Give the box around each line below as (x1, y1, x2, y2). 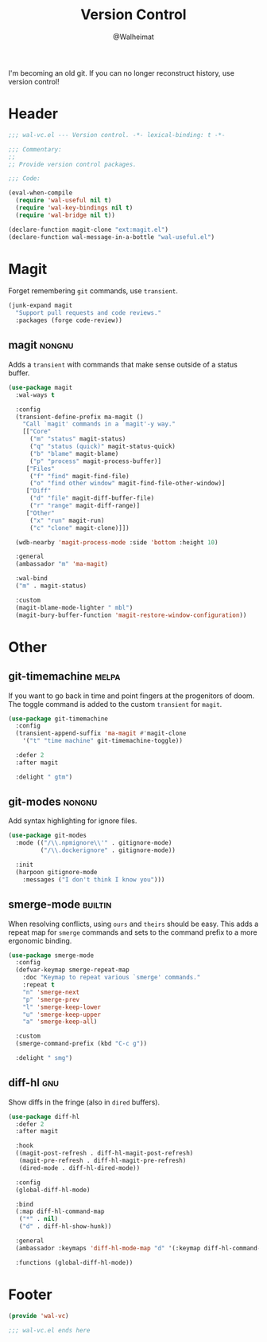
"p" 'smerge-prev (22, 995, 80, 1003)
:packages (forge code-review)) (15, 316, 123, 324)
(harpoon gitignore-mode (15, 868, 98, 876)
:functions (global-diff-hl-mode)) (15, 1258, 133, 1266)
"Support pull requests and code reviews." (15, 309, 161, 317)
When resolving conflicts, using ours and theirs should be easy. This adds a (8, 919, 259, 928)
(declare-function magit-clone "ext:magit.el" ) (8, 226, 169, 233)
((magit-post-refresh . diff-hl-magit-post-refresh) (15, 1149, 194, 1157)
